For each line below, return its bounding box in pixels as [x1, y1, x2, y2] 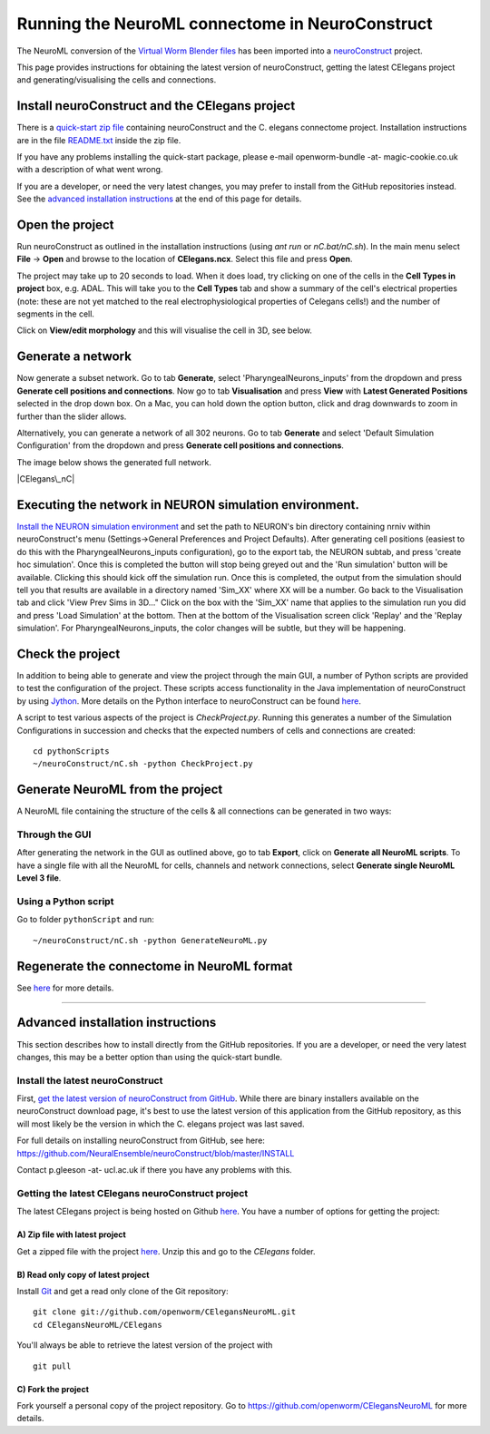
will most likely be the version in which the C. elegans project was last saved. [16, 1118, 305, 1129]
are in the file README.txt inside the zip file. [16, 134, 181, 145]
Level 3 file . [16, 873, 62, 883]
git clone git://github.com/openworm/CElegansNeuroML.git [33, 1307, 297, 1317]
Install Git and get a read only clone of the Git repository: [16, 1285, 229, 1296]
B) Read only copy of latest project [16, 1269, 150, 1280]
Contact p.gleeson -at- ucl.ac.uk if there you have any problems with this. [16, 1165, 292, 1175]
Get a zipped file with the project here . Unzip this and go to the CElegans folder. [16, 1245, 317, 1256]
